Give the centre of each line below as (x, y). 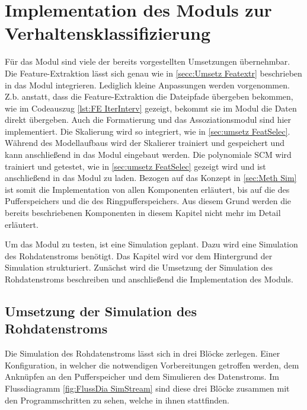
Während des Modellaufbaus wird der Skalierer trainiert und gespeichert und (145, 143)
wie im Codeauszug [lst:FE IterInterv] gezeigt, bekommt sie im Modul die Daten (151, 108)
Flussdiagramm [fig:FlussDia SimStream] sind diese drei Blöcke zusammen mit (147, 388)
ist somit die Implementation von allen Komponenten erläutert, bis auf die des (147, 189)
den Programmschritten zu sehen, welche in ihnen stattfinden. (117, 400)
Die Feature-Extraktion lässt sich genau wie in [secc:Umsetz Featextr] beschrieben (153, 73)
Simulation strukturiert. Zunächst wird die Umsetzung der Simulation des (139, 267)
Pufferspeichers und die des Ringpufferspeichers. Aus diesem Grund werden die (148, 201)
